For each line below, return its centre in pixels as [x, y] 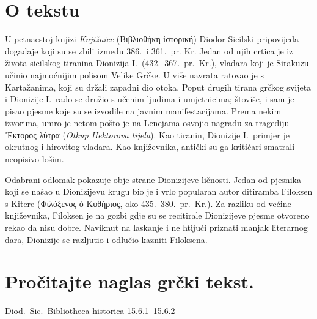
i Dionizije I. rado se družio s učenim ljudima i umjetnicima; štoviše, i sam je [150, 99]
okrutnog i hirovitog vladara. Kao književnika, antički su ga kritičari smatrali [150, 147]
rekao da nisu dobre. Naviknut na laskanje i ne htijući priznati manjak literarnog [156, 227]
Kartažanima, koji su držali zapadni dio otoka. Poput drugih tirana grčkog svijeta [158, 87]
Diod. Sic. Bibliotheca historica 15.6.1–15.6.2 [90, 311]
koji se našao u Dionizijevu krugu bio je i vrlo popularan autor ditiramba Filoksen [159, 191]
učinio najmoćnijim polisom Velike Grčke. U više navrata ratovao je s [134, 74]
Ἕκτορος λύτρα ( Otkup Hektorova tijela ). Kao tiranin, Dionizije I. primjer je [147, 134]
